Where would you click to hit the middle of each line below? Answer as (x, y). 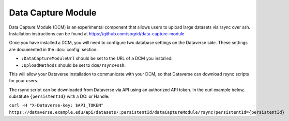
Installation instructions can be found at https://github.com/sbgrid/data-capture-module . (98, 33)
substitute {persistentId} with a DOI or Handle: (59, 96)
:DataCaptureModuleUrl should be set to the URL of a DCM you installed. (97, 59)
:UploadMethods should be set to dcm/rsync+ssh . (73, 65)
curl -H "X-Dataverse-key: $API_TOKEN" (56, 106)
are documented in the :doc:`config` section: (53, 49)
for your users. (24, 81)
